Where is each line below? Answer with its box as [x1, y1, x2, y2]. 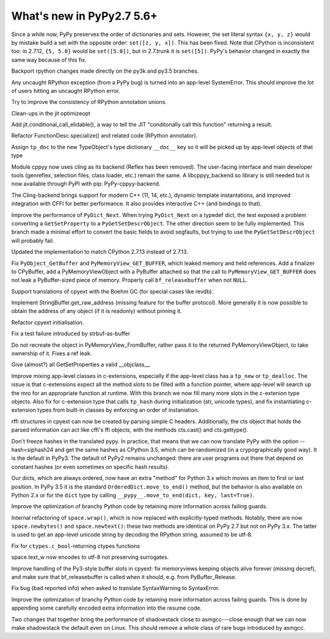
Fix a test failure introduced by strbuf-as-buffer [11, 330, 131, 338]
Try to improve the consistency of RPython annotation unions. [11, 98, 167, 106]
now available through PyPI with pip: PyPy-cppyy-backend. [11, 180, 161, 188]
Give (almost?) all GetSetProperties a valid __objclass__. [11, 361, 151, 368]
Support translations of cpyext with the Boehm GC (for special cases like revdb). [11, 287, 214, 295]
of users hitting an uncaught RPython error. [11, 87, 120, 94]
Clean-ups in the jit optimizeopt [11, 109, 91, 117]
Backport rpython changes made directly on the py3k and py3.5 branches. [11, 67, 199, 75]
